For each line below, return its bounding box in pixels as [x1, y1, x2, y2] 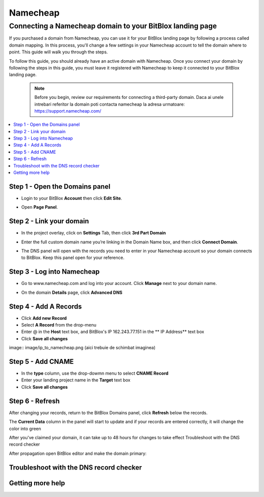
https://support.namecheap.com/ [34, 108, 102, 114]
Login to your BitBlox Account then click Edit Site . [21, 195, 122, 201]
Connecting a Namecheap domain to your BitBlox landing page [9, 22, 217, 30]
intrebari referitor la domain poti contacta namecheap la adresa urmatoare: [34, 101, 185, 107]
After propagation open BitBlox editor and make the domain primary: [9, 450, 147, 456]
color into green [9, 426, 42, 431]
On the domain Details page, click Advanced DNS [21, 289, 123, 295]
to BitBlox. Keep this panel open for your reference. [21, 255, 125, 260]
